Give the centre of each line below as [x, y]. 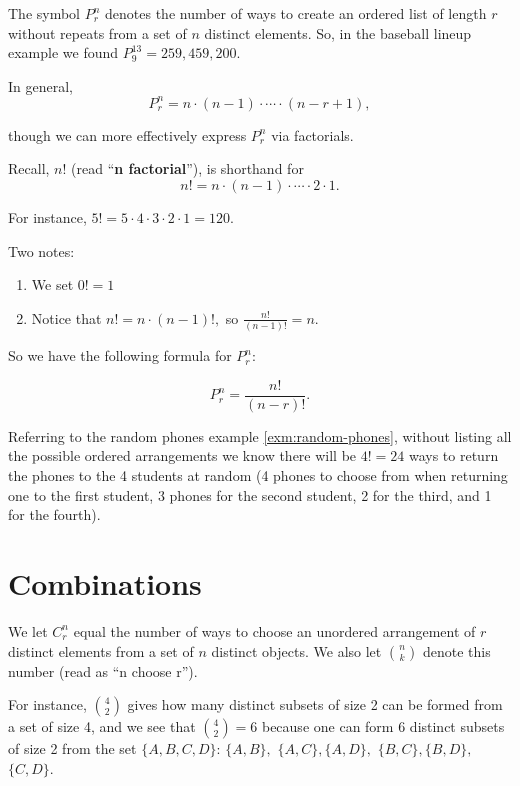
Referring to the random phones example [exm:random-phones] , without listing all [260, 435]
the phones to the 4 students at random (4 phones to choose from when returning [258, 475]
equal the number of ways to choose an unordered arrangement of [274, 630]
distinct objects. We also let [296, 650]
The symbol [44, 13]
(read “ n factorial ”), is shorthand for [187, 168]
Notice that [66, 317]
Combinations [105, 582]
